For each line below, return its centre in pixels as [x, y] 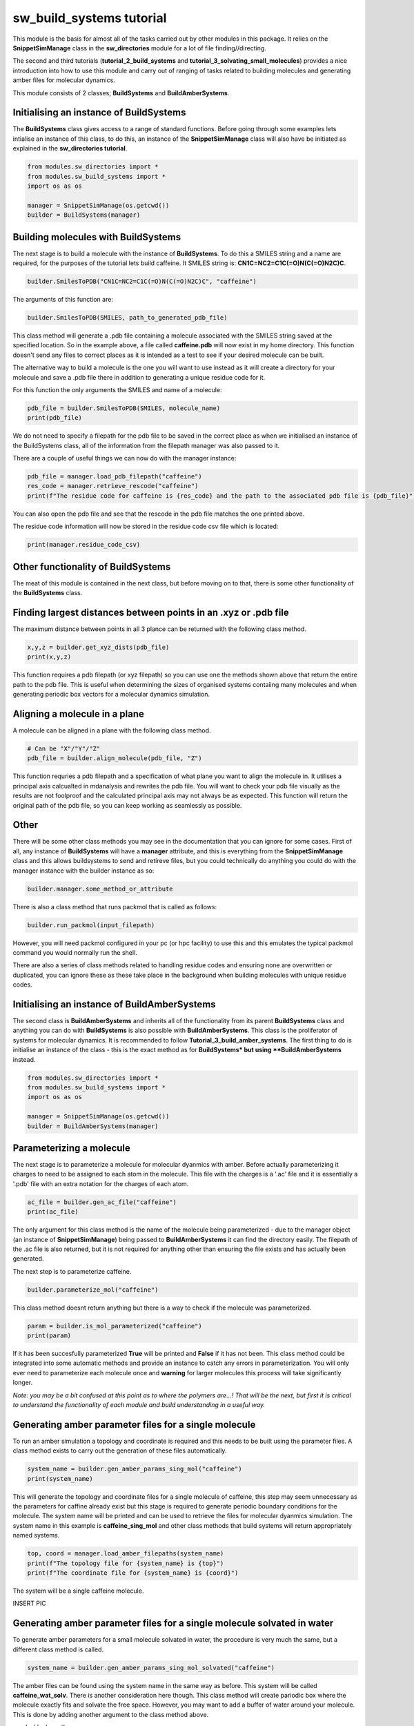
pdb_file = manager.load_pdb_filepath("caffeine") [115, 477]
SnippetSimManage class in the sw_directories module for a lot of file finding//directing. [140, 48]
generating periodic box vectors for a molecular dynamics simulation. [111, 695]
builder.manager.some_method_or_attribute [100, 889]
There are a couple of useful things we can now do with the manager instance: [125, 458]
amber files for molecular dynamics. [64, 80]
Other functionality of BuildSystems [92, 566]
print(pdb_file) [55, 418]
